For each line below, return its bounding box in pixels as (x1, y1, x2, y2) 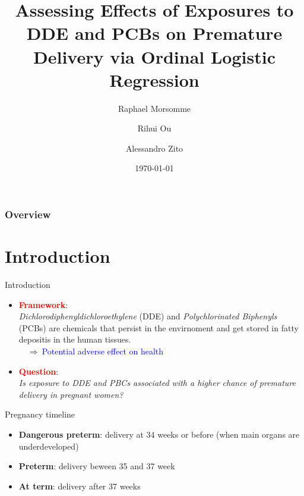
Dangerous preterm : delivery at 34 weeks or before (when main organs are (18, 428, 300, 441)
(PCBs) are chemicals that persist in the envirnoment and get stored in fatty (18, 321, 299, 334)
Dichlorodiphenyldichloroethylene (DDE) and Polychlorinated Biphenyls (18, 310, 277, 322)
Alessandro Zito (125, 142, 183, 154)
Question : (18, 365, 59, 377)
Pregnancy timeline (5, 408, 75, 420)
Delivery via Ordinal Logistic (33, 44, 275, 68)
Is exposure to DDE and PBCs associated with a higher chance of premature (18, 376, 296, 389)
